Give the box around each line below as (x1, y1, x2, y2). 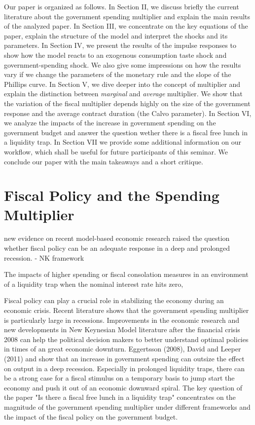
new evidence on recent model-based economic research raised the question (4, 233, 230, 243)
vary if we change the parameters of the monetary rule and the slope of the (4, 69, 231, 79)
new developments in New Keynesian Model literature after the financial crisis (4, 324, 240, 335)
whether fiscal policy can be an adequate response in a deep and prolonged (4, 243, 230, 253)
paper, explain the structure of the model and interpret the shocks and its (4, 30, 228, 40)
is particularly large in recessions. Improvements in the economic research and (4, 314, 240, 325)
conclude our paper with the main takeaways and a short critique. (4, 156, 203, 166)
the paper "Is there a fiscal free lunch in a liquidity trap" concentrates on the (4, 392, 236, 402)
